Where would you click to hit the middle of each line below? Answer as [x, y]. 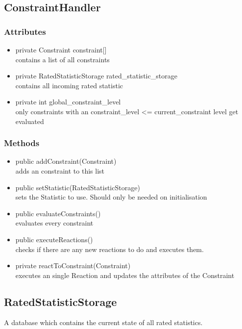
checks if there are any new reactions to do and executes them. [109, 249]
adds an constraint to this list [60, 170]
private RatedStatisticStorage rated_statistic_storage [96, 76]
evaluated [30, 121]
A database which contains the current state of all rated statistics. [103, 322]
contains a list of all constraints [62, 59]
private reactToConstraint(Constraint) [73, 266]
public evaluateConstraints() [58, 213]
